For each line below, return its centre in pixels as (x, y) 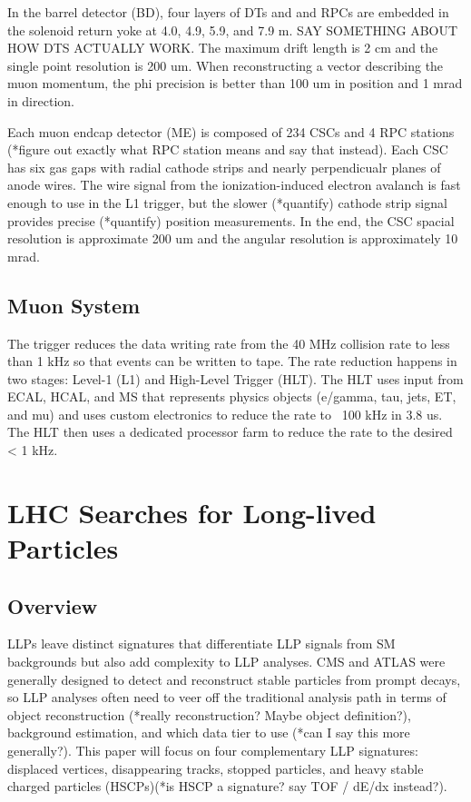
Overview (53, 605)
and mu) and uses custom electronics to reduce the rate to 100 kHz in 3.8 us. (225, 414)
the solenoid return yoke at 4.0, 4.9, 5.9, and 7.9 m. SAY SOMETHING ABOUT (233, 30)
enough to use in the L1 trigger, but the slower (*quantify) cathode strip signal (227, 202)
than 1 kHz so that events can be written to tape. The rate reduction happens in (232, 361)
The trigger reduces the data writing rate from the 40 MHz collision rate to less (229, 343)
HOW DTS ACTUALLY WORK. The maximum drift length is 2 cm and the (223, 48)
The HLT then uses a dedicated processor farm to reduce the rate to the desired (230, 432)
